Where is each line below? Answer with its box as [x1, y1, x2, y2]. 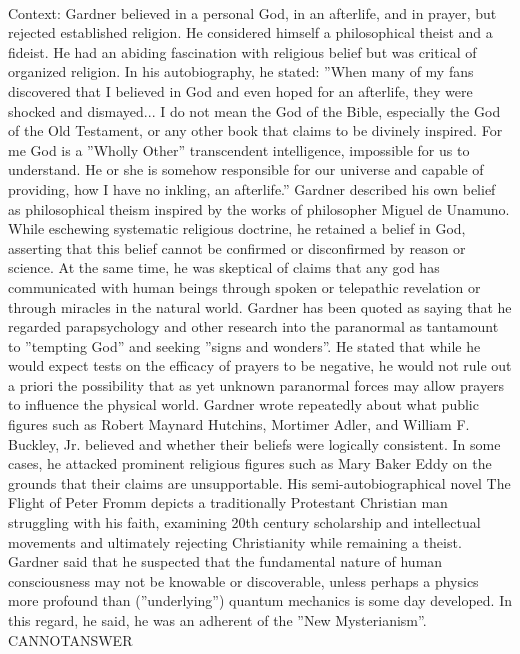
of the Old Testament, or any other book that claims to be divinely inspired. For [8, 120, 503, 141]
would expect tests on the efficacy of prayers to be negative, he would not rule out [8, 355, 512, 376]
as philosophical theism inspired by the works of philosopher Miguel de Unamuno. [8, 198, 510, 219]
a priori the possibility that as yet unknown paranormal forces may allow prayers [8, 374, 505, 395]
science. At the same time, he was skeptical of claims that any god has [8, 257, 440, 278]
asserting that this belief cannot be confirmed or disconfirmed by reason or [8, 237, 466, 258]
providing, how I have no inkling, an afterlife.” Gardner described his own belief [8, 178, 496, 199]
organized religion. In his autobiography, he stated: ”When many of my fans [8, 61, 474, 82]
